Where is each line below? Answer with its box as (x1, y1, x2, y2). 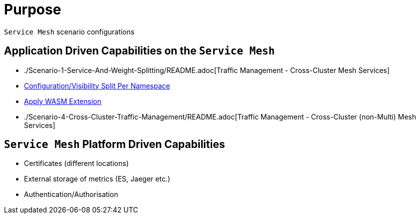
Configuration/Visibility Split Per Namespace (24, 81, 170, 90)
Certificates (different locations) (24, 159, 129, 168)
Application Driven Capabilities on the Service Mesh (4, 44, 275, 57)
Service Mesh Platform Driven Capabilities (4, 138, 225, 151)
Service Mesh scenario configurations (4, 27, 135, 36)
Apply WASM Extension (24, 96, 101, 105)
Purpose (4, 1, 61, 18)
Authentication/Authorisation (24, 190, 118, 199)
